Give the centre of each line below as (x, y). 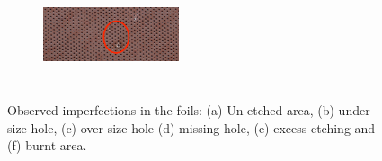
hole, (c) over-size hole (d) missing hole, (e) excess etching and (203, 127)
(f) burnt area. (47, 145)
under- (356, 109)
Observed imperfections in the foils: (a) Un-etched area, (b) (171, 109)
